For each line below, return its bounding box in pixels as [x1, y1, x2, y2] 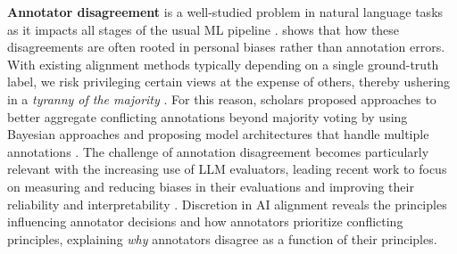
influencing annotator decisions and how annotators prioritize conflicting [7, 212, 403, 231]
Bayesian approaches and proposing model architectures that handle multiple [7, 125, 429, 143]
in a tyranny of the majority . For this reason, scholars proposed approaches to [7, 89, 436, 108]
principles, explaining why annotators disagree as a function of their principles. [7, 229, 437, 248]
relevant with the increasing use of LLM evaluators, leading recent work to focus [7, 160, 447, 178]
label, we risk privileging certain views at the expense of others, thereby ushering [7, 72, 451, 91]
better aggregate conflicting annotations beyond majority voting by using [7, 107, 408, 126]
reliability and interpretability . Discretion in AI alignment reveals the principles [7, 194, 447, 213]
